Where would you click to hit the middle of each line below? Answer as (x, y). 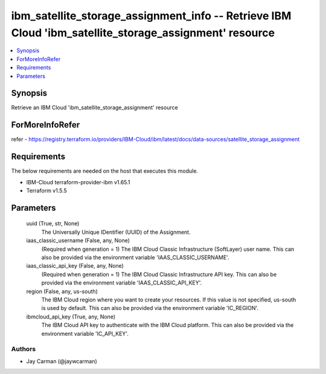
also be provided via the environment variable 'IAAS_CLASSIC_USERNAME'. (135, 257)
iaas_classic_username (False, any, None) (78, 240)
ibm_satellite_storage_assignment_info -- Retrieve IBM (151, 16)
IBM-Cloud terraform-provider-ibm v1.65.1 (78, 182)
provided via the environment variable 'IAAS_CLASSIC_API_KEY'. (122, 283)
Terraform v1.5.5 (47, 191)
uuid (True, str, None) (53, 224)
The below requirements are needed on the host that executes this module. (105, 171)
